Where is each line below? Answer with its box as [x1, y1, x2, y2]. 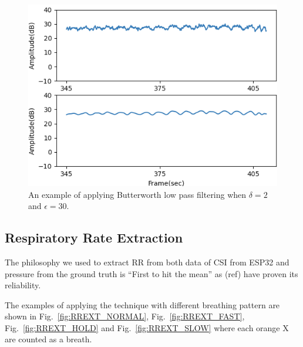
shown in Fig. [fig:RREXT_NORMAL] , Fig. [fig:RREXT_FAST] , [5, 310, 245, 322]
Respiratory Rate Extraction [5, 228, 183, 247]
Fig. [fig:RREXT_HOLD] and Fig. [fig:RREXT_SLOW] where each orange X [5, 321, 289, 333]
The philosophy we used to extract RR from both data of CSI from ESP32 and [5, 255, 289, 268]
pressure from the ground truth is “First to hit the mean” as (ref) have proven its [5, 267, 298, 279]
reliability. [5, 279, 41, 291]
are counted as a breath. [5, 333, 92, 345]
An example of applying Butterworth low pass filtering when [28, 188, 247, 200]
